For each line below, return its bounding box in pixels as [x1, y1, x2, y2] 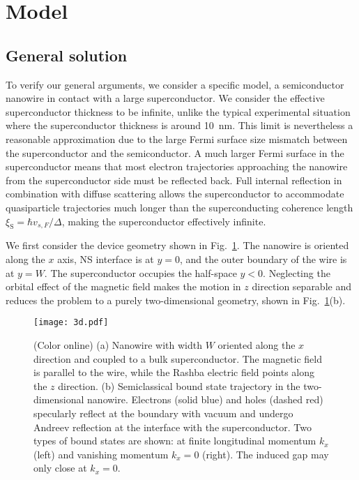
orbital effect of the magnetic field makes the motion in [6, 279, 241, 294]
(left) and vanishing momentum [33, 447, 169, 461]
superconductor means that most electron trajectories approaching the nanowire [6, 159, 348, 174]
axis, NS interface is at [57, 251, 154, 266]
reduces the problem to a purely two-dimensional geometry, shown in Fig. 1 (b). [6, 292, 346, 307]
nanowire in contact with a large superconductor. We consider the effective [6, 91, 325, 105]
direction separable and [252, 279, 351, 294]
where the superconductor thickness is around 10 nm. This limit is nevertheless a [6, 118, 353, 133]
